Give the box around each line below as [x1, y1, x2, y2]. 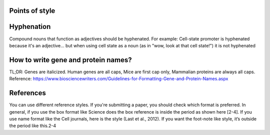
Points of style [9, 6, 55, 15]
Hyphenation [9, 22, 51, 31]
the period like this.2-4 [9, 123, 56, 129]
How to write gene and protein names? [9, 55, 132, 64]
